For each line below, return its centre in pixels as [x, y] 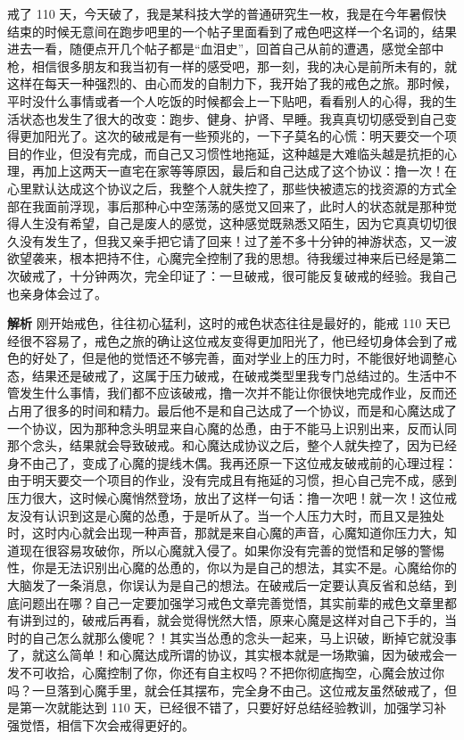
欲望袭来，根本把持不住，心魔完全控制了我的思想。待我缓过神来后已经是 [220, 258]
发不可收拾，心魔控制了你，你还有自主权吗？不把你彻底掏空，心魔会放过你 [226, 672]
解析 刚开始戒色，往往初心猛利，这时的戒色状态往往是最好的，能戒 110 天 [223, 323]
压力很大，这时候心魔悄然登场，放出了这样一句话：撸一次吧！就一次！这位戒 [232, 498]
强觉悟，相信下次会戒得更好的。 [101, 724]
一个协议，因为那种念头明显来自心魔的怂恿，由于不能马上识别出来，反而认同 [232, 428]
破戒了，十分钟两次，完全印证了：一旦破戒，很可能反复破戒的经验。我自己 [238, 275]
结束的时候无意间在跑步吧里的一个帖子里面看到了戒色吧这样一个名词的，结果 [232, 31]
